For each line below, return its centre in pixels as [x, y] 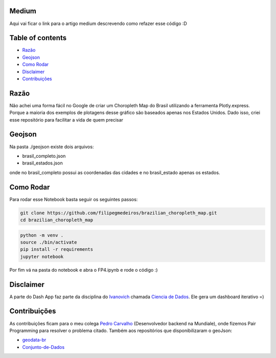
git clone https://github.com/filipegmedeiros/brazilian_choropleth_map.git [119, 213]
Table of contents [38, 38]
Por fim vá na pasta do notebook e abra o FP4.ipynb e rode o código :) [84, 270]
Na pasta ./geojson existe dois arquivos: [52, 147]
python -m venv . [42, 235]
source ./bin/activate [49, 242]
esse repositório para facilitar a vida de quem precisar [66, 120]
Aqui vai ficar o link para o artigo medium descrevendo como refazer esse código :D [98, 23]
